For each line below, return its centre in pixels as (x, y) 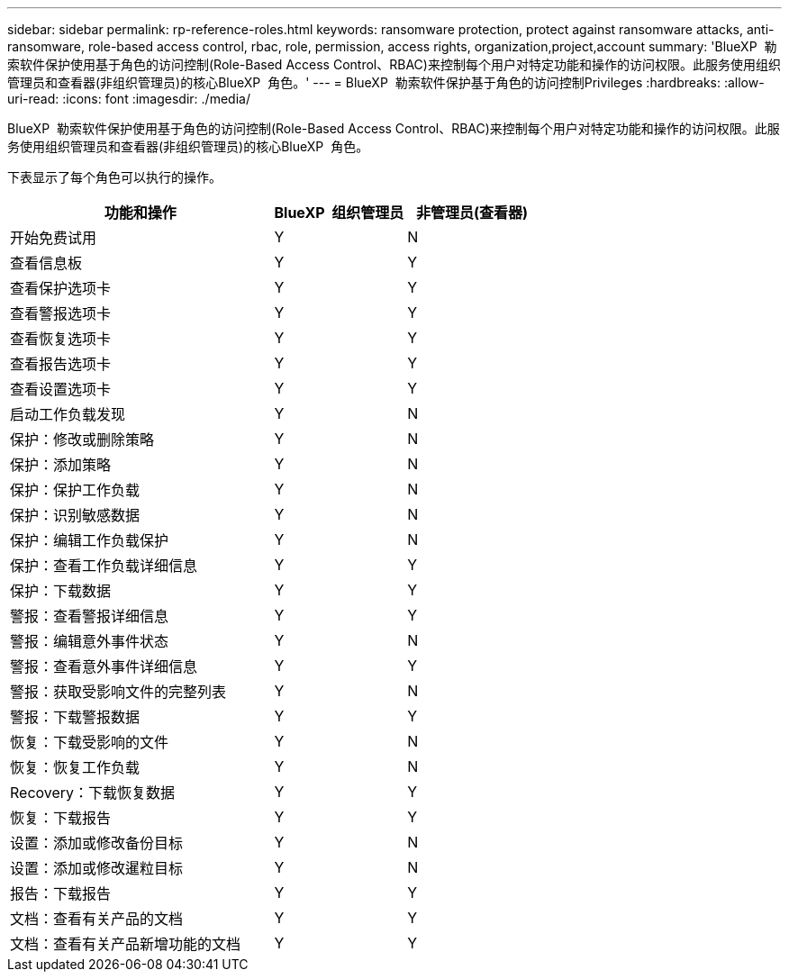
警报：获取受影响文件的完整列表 (118, 692)
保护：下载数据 (61, 591)
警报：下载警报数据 (75, 717)
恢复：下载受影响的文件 (90, 742)
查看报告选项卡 (61, 364)
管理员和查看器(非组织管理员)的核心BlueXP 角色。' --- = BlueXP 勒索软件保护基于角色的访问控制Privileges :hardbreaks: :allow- (386, 82)
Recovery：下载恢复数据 (93, 793)
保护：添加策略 (61, 465)
